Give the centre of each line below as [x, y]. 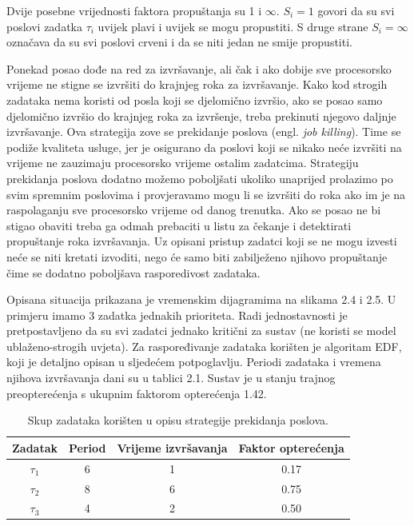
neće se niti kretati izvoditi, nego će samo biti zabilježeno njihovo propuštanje [197, 256]
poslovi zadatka [44, 26]
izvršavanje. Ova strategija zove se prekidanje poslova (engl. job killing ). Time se [204, 131]
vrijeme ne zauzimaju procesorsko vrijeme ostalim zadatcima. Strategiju [183, 163]
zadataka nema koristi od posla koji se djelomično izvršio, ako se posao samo [195, 100]
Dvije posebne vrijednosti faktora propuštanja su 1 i [134, 10]
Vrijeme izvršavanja [172, 447]
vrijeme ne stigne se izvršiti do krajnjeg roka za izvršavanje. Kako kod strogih [197, 84]
